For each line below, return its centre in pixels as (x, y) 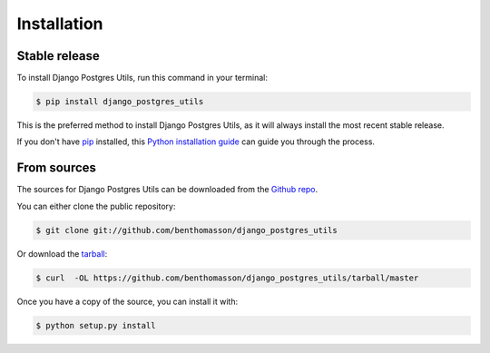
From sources (57, 168)
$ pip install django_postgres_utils (120, 102)
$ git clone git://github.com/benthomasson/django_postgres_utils (186, 230)
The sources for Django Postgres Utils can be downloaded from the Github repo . (167, 190)
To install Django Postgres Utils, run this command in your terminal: (142, 78)
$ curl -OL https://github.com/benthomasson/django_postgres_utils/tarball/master (227, 278)
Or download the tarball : (62, 253)
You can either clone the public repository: (96, 206)
